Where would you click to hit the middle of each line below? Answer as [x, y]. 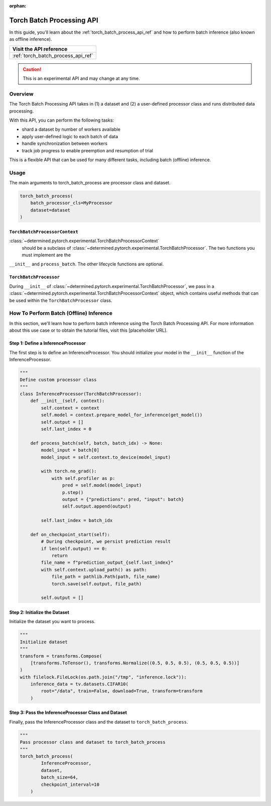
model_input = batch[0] [70, 450]
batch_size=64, [60, 777]
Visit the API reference [40, 49]
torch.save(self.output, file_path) [97, 584]
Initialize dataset [44, 642]
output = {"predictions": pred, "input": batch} [123, 499]
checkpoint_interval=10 [70, 784]
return [59, 556]
